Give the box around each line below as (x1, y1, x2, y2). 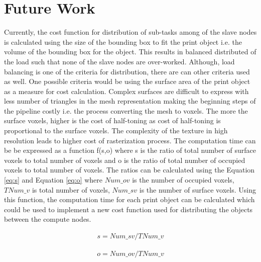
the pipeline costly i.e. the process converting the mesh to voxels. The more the (4, 105, 248, 116)
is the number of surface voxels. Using (139, 184, 256, 195)
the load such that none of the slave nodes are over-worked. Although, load (4, 56, 235, 66)
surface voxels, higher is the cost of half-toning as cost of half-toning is (4, 115, 221, 126)
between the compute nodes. (4, 214, 91, 224)
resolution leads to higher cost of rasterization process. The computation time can (4, 135, 256, 145)
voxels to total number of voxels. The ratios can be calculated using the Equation (4, 164, 255, 175)
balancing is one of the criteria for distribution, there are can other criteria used (4, 66, 250, 76)
